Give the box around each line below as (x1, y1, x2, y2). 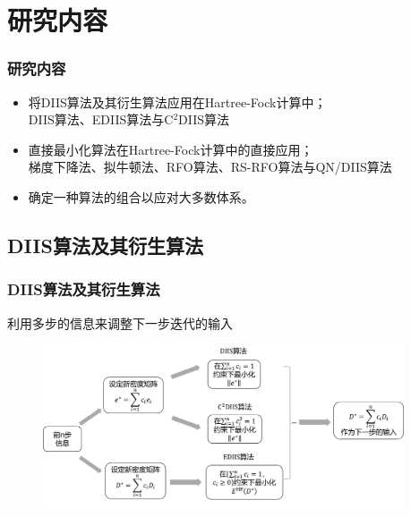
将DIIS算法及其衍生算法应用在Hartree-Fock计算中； (28, 92, 327, 111)
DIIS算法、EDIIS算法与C (28, 110, 174, 129)
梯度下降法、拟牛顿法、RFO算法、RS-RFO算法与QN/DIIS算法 (28, 157, 392, 176)
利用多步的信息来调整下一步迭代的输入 (7, 313, 233, 332)
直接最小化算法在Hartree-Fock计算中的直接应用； (28, 140, 313, 158)
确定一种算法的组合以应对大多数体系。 (28, 187, 254, 206)
